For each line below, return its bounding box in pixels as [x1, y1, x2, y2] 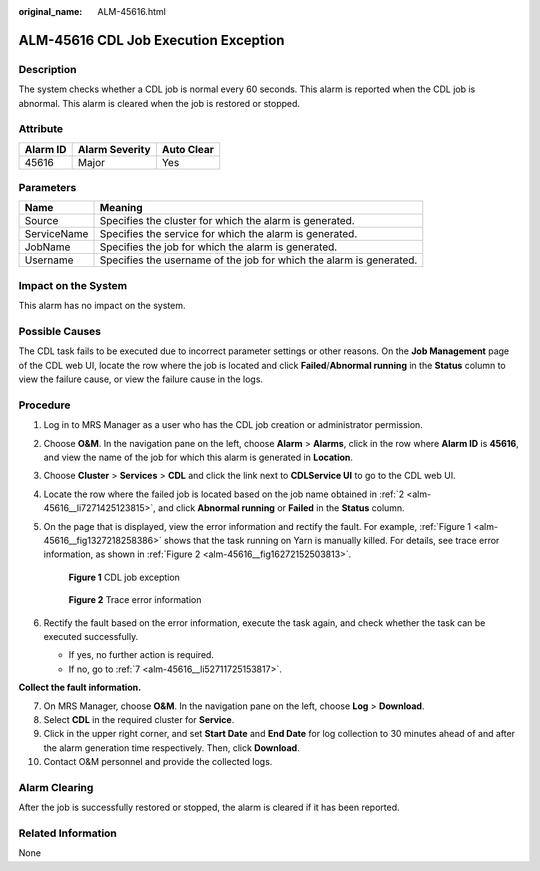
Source [24, 214, 59, 228]
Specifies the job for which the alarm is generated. [99, 240, 338, 254]
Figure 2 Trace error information [68, 594, 202, 606]
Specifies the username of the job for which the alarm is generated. [99, 253, 418, 267]
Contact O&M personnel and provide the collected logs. [43, 756, 273, 768]
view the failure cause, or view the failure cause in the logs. [18, 373, 264, 385]
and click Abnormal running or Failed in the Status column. [158, 502, 405, 514]
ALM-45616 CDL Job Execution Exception [18, 31, 285, 49]
